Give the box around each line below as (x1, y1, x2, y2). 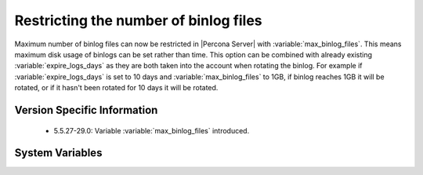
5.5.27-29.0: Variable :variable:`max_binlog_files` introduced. (53, 126, 250, 135)
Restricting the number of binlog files (14, 12, 262, 29)
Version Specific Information (14, 103, 158, 117)
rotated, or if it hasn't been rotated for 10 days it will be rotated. (14, 83, 219, 93)
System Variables (14, 146, 103, 160)
